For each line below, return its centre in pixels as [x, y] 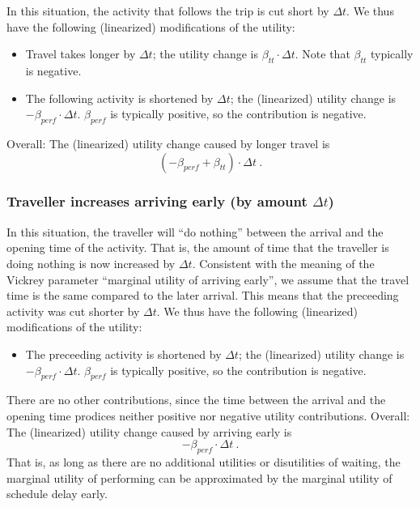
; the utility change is [206, 54]
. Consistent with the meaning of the [283, 263]
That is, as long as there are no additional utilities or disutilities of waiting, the [204, 461]
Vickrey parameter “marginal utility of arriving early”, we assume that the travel [208, 279]
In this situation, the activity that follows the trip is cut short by [168, 11]
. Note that [322, 54]
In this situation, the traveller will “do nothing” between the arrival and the [195, 231]
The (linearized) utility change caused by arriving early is [149, 431]
